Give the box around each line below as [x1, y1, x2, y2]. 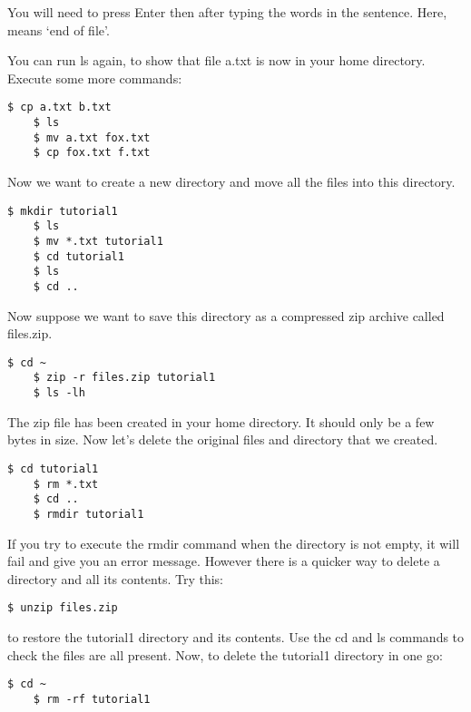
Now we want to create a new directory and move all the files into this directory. [7, 172, 456, 190]
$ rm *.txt [33, 477, 99, 491]
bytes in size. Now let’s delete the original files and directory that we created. [7, 430, 438, 449]
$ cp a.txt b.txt [7, 101, 112, 114]
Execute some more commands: [7, 68, 182, 87]
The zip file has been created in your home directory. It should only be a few [7, 412, 435, 431]
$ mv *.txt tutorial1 [33, 234, 163, 248]
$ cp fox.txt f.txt [33, 146, 151, 160]
